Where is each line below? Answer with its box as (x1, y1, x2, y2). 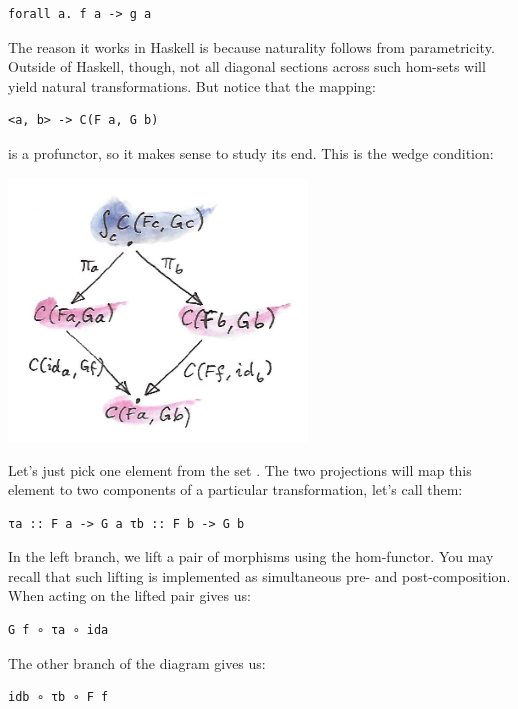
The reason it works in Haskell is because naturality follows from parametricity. (8, 36, 495, 57)
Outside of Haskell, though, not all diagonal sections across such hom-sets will (8, 56, 486, 77)
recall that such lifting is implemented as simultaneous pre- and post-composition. (8, 565, 511, 586)
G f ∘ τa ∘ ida (8, 623, 109, 638)
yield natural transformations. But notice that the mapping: (8, 75, 377, 96)
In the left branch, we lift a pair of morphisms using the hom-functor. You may (8, 546, 494, 567)
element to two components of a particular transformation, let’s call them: (8, 479, 463, 500)
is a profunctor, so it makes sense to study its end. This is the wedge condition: (8, 142, 494, 163)
